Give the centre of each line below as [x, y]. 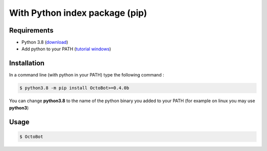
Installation [27, 63]
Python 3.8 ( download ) [45, 42]
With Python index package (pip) [78, 13]
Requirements [31, 30]
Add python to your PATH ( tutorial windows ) [66, 49]
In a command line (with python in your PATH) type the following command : [87, 75]
